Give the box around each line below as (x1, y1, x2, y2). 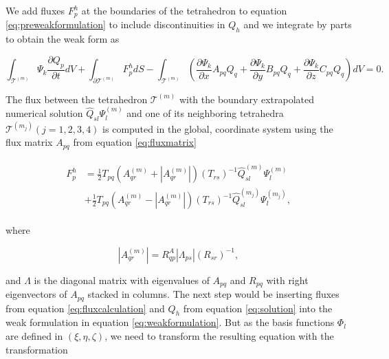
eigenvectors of (5, 287, 67, 301)
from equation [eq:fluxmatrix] (73, 135, 197, 149)
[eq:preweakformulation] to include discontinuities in (5, 17, 225, 32)
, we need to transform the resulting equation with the (104, 328, 334, 342)
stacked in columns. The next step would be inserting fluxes (87, 287, 340, 301)
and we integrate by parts (243, 17, 352, 32)
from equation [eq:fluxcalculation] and (5, 301, 165, 315)
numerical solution (5, 106, 83, 120)
